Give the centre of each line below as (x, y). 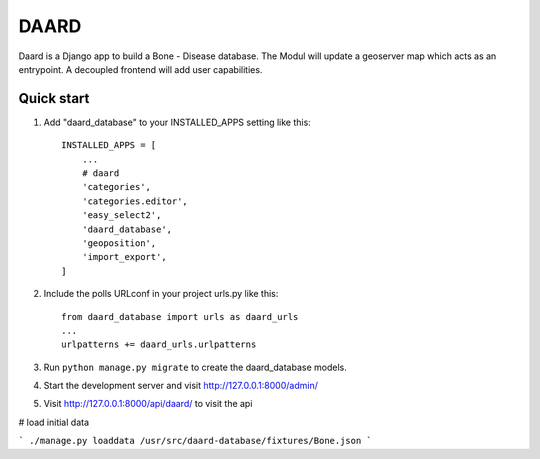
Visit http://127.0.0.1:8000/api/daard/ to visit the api (148, 404)
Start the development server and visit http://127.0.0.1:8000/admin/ (181, 386)
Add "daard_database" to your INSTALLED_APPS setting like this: (177, 122)
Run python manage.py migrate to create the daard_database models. (195, 367)
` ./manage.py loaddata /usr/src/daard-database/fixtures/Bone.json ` (195, 441)
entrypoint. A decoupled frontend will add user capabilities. (140, 69)
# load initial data (54, 422)
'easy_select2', (121, 215)
